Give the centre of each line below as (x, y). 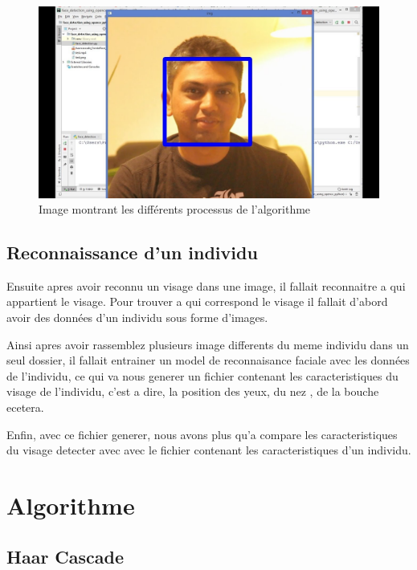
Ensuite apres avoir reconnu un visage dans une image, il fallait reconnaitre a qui (206, 285)
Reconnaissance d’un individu (132, 252)
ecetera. (25, 407)
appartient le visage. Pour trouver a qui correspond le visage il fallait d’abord (197, 301)
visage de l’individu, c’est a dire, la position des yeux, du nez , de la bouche (193, 391)
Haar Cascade (65, 556)
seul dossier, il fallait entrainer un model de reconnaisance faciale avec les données (208, 360)
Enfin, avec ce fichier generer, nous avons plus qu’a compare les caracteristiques (202, 434)
